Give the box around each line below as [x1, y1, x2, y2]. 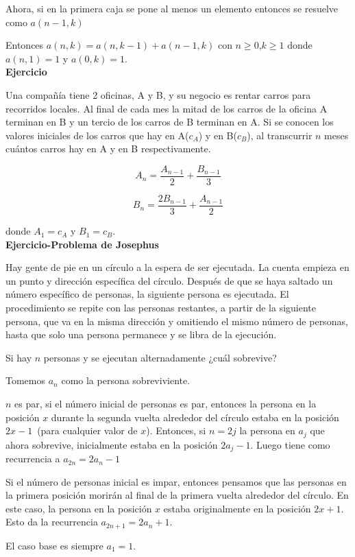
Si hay [5, 350, 32, 364]
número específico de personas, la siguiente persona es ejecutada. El [5, 287, 289, 301]
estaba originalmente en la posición [163, 501, 311, 515]
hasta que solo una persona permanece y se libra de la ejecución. [5, 327, 277, 342]
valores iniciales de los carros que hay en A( [5, 128, 189, 142]
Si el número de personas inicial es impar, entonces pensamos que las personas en [5, 474, 347, 488]
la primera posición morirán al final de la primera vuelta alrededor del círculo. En [5, 488, 349, 502]
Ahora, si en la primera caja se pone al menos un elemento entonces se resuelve [5, 1, 339, 15]
